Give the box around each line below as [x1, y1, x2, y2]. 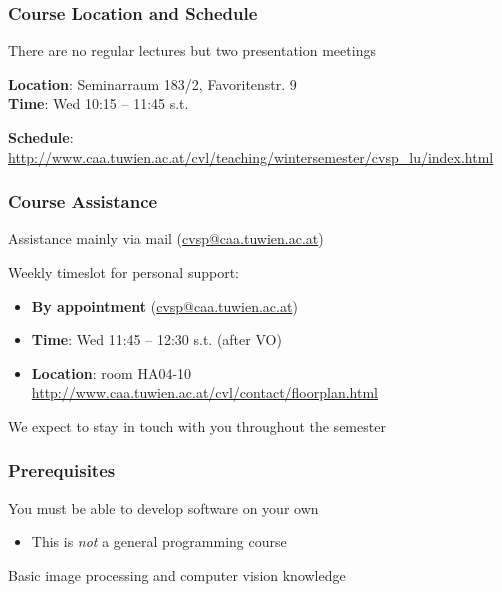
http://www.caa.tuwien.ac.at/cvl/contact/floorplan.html [31, 382, 378, 403]
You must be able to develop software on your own [8, 497, 319, 518]
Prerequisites [8, 458, 116, 483]
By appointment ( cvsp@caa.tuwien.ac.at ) [31, 295, 298, 316]
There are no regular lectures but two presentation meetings [8, 40, 376, 61]
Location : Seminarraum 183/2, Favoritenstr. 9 [8, 73, 297, 94]
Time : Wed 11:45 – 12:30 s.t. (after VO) [31, 329, 282, 350]
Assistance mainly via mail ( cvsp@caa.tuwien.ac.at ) [8, 228, 324, 249]
